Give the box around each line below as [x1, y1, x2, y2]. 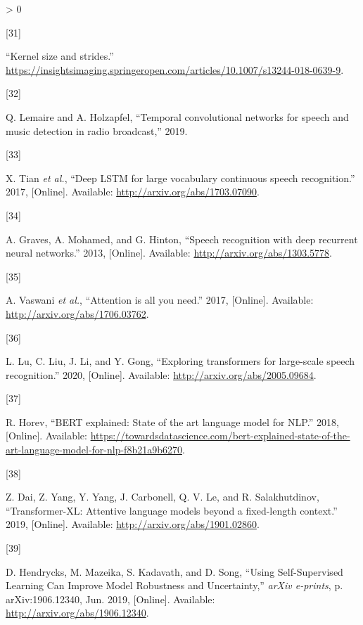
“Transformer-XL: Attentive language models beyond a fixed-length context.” [6, 503, 338, 517]
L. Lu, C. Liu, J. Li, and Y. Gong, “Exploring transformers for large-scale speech [6, 354, 355, 368]
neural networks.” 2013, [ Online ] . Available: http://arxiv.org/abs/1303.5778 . [6, 245, 332, 260]
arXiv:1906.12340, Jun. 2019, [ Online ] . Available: [6, 591, 215, 606]
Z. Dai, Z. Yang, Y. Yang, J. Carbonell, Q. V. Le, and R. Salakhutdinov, [6, 489, 319, 504]
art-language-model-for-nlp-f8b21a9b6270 [6, 442, 182, 457]
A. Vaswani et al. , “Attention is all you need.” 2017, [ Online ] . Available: [6, 292, 314, 307]
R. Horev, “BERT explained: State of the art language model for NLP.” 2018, [6, 414, 339, 429]
